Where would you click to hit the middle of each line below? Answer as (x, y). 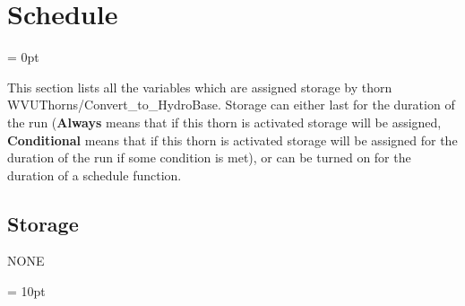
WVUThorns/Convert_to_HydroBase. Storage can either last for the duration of (231, 105)
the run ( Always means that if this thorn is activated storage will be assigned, (224, 122)
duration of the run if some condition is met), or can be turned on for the (209, 157)
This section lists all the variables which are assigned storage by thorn (200, 87)
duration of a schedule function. (95, 175)
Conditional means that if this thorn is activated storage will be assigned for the (232, 140)
